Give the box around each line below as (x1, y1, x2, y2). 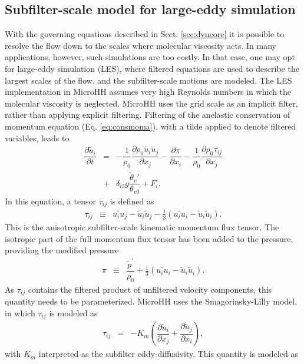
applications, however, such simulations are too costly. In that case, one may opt (5, 51, 295, 63)
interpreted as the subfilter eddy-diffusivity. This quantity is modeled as (38, 348, 298, 360)
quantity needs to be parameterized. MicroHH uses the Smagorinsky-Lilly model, (5, 295, 298, 307)
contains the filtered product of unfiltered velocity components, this (28, 283, 272, 295)
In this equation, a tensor (5, 194, 96, 207)
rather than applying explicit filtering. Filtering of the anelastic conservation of (5, 108, 290, 121)
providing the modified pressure (5, 244, 119, 256)
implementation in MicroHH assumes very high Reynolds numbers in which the (5, 85, 292, 98)
